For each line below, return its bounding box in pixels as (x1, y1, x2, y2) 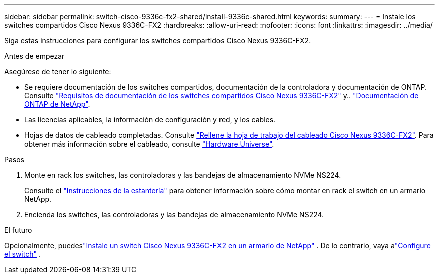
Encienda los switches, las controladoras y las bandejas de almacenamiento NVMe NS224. (24, 210, 324, 219)
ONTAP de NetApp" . (24, 100, 90, 108)
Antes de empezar (4, 52, 65, 60)
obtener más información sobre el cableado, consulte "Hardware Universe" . (24, 140, 274, 148)
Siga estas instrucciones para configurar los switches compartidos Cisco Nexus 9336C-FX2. (4, 36, 311, 45)
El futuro (4, 226, 32, 234)
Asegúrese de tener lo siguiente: (4, 67, 111, 76)
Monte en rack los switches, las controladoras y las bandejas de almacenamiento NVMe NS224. (24, 171, 341, 179)
